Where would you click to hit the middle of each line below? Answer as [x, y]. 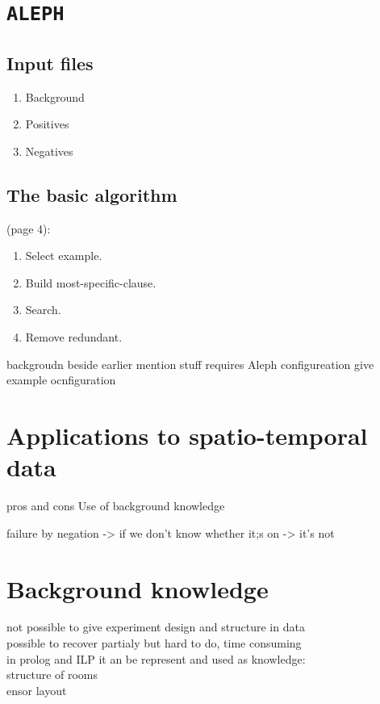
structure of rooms [52, 675]
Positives [47, 124]
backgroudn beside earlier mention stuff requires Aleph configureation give [190, 364]
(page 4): [29, 228]
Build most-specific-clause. [91, 282]
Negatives [49, 151]
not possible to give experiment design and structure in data [156, 627]
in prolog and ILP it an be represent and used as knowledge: [156, 658]
